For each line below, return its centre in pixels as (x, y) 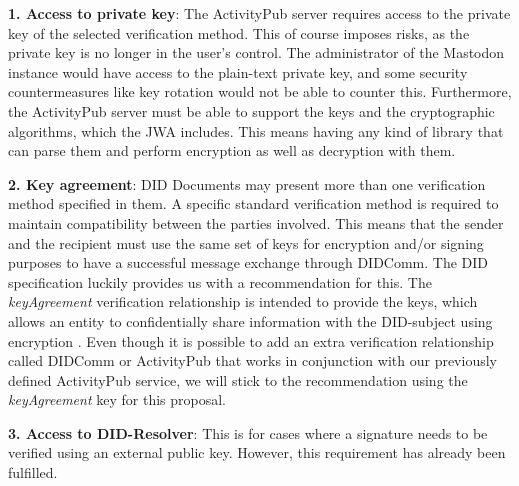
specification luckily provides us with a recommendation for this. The (220, 281)
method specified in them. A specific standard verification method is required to (253, 203)
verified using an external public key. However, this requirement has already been (257, 452)
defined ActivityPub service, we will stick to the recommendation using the (238, 379)
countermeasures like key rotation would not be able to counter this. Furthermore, (260, 91)
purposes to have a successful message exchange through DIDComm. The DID (248, 262)
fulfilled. (33, 472)
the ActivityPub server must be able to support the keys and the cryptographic (251, 110)
